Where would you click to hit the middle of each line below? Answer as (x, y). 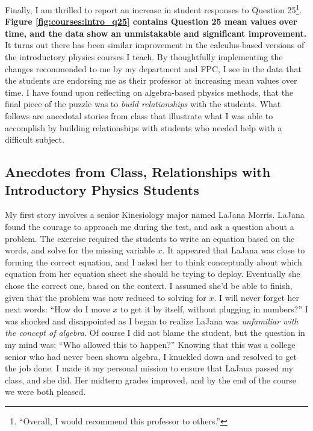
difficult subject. (35, 139)
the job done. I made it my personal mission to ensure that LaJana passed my (149, 368)
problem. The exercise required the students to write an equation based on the (150, 238)
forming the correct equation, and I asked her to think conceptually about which (153, 262)
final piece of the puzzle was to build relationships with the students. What (143, 104)
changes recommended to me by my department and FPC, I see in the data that (153, 68)
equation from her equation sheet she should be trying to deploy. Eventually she (153, 274)
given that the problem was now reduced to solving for (106, 297)
